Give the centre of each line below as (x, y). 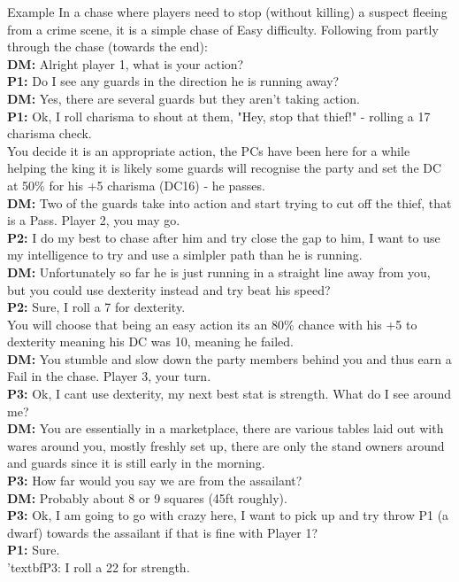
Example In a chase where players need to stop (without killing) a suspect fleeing (227, 12)
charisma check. (50, 133)
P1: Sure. (34, 550)
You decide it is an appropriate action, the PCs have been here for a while (209, 150)
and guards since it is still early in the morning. (136, 463)
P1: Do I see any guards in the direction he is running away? (173, 81)
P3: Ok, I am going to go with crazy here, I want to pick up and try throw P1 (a (228, 515)
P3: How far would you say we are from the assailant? (155, 481)
